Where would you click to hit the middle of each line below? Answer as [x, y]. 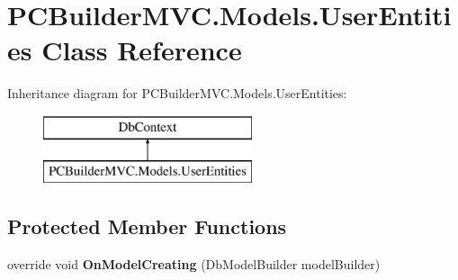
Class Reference [142, 50]
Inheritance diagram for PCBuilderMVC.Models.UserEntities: [177, 93]
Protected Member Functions [147, 226]
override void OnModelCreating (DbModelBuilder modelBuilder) [194, 264]
